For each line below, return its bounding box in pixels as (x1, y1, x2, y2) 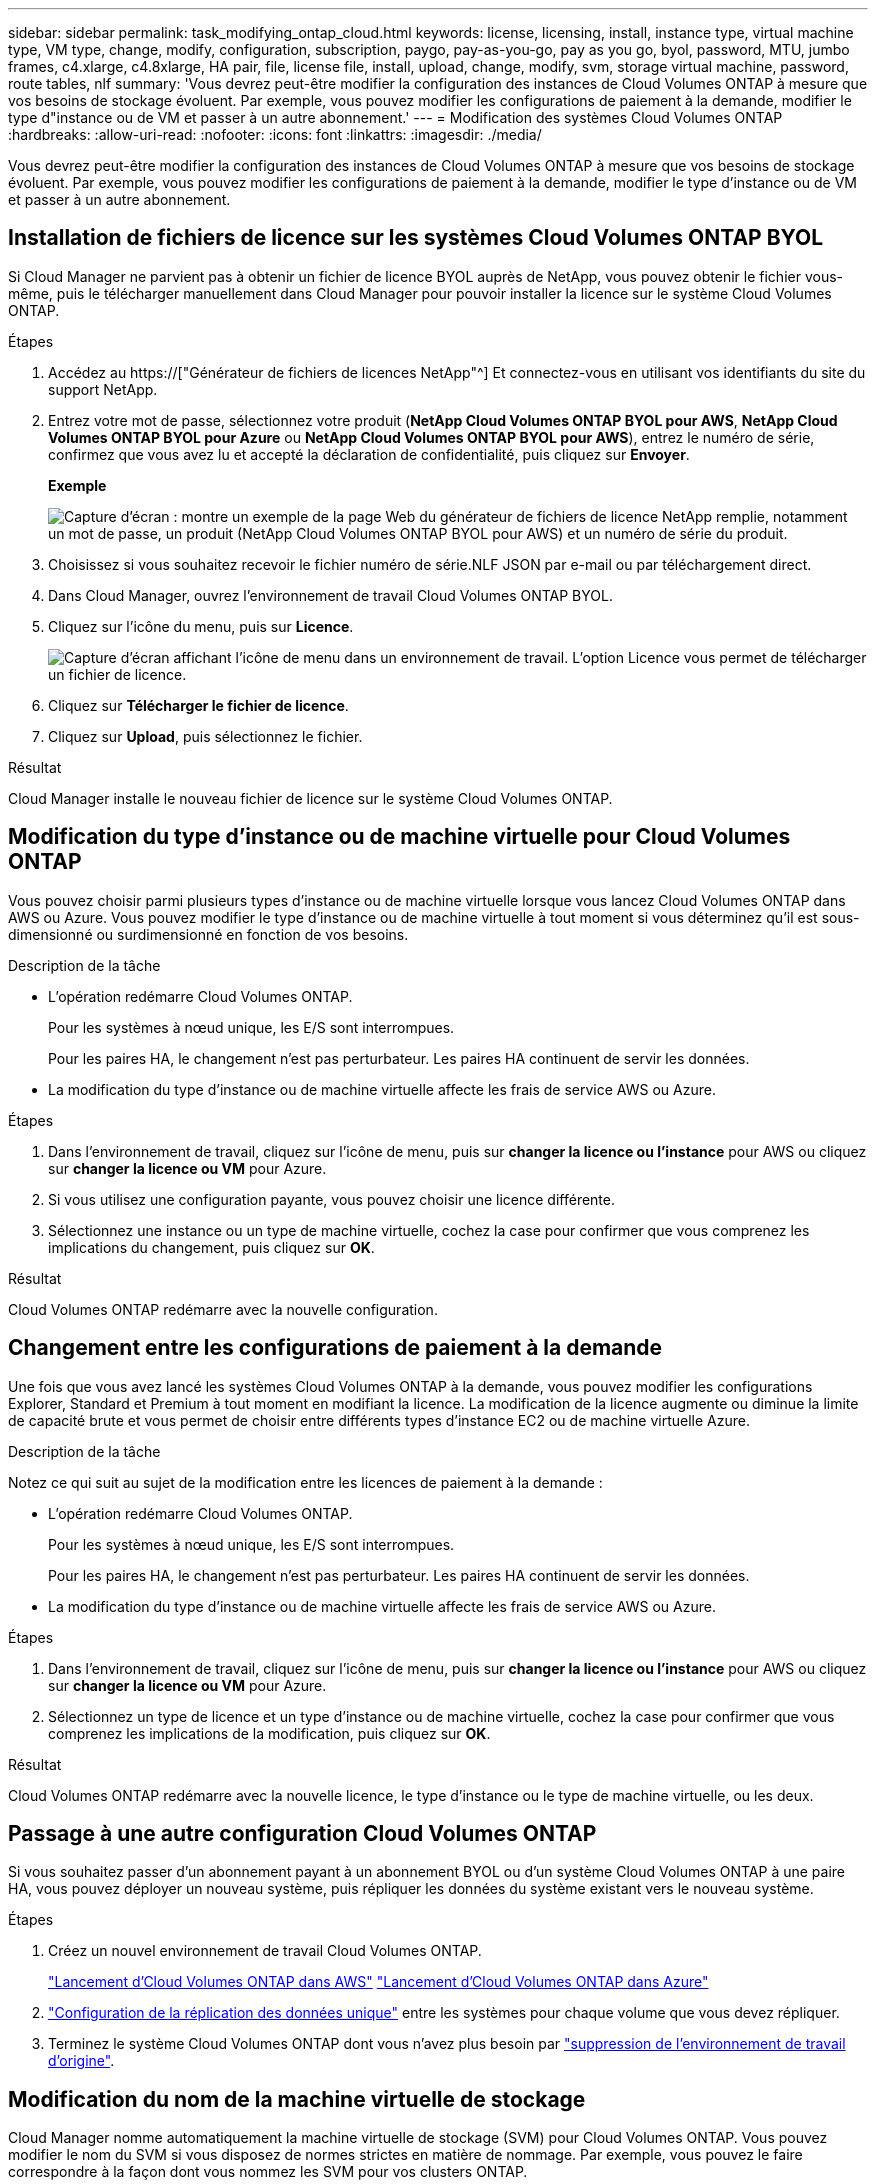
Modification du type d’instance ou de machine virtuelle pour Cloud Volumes (8, 824, 791, 850)
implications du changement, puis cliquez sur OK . (48, 1238, 375, 1256)
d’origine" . (48, 2052, 115, 2070)
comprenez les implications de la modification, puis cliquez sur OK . (48, 1724, 491, 1742)
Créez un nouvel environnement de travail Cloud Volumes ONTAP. (48, 1942, 482, 1960)
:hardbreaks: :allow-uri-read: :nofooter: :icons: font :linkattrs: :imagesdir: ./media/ (8, 126, 542, 143)
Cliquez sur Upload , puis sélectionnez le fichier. (48, 727, 363, 745)
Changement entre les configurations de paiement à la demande (8, 1335, 663, 1361)
